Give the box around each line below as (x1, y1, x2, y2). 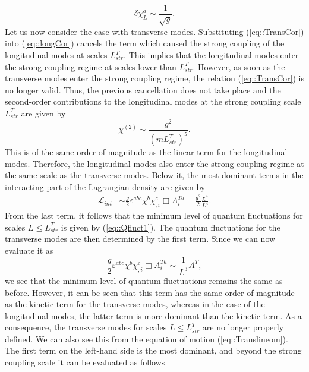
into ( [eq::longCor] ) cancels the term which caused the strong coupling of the (5, 37, 285, 49)
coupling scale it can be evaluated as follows (5, 356, 165, 368)
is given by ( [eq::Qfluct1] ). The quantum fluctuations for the (61, 220, 280, 233)
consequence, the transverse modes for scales (5, 321, 167, 333)
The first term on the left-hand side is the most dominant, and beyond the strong (5, 344, 302, 357)
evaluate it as (5, 244, 53, 256)
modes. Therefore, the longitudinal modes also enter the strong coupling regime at (5, 157, 304, 169)
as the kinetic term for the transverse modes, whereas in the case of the (5, 298, 265, 310)
